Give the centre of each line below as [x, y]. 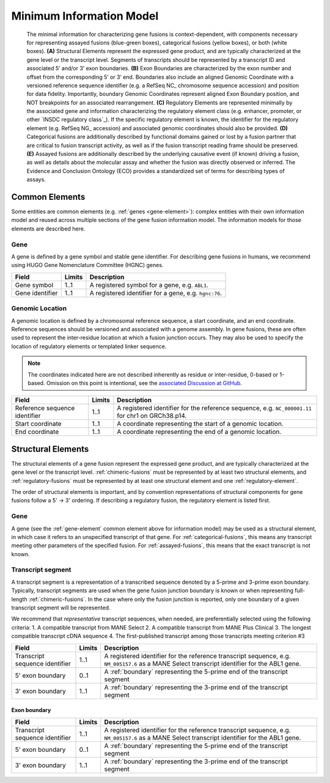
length [19, 599]
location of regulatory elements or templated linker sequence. [89, 346]
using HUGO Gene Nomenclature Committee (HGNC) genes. [87, 265]
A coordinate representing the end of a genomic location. [199, 432]
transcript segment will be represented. [61, 608]
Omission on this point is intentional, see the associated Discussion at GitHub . [144, 383]
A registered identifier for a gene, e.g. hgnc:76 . [156, 293]
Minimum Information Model [85, 16]
